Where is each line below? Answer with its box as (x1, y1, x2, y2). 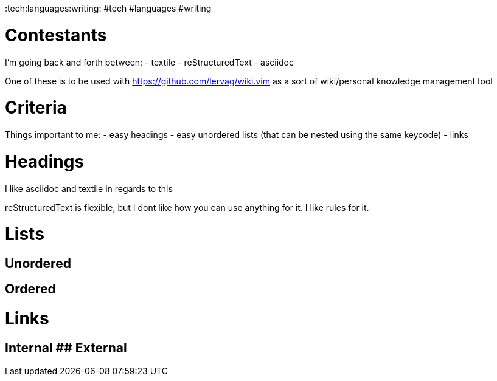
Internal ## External (5, 340, 127, 355)
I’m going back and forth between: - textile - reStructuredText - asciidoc (5, 57, 294, 67)
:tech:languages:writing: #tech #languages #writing (5, 3, 212, 13)
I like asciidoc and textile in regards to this (5, 183, 173, 194)
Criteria (5, 97, 67, 118)
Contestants (5, 24, 107, 46)
